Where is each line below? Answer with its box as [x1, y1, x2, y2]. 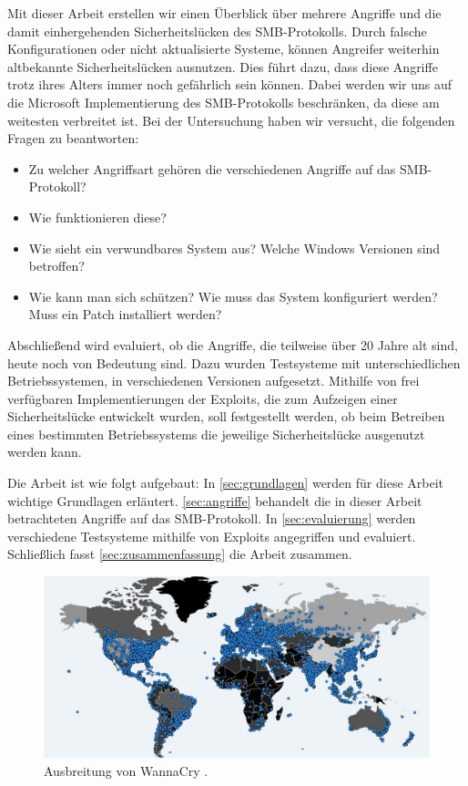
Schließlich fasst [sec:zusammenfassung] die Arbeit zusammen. [7, 544, 352, 564]
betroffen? [28, 256, 85, 275]
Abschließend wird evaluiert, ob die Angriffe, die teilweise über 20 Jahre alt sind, [7, 335, 458, 354]
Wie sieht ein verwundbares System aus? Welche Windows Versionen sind [28, 238, 441, 257]
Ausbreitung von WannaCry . [44, 761, 209, 781]
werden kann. [7, 442, 82, 461]
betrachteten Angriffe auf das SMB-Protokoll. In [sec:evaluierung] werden [7, 509, 416, 528]
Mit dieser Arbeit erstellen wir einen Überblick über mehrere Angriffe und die [7, 4, 442, 22]
